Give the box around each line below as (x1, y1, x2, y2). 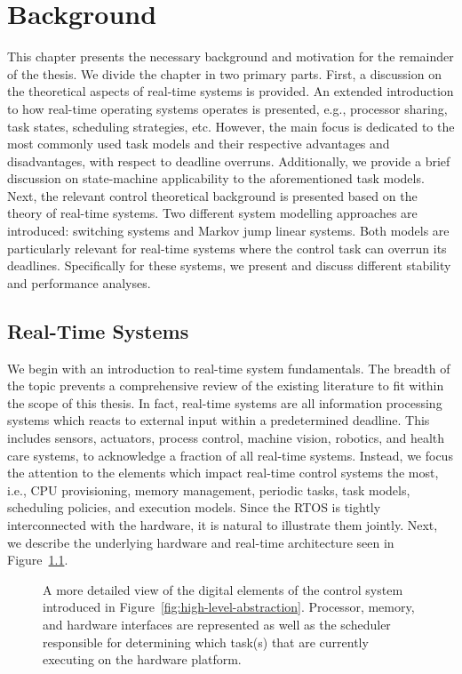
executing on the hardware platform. (43, 650, 242, 669)
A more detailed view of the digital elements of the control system (43, 580, 403, 598)
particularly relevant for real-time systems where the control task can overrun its (7, 238, 447, 257)
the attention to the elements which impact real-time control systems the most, (7, 463, 439, 482)
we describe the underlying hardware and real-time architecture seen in (7, 533, 394, 551)
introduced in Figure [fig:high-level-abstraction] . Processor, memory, (43, 598, 415, 616)
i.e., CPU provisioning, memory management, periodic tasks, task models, (7, 480, 410, 499)
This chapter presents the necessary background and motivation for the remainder (7, 47, 454, 66)
